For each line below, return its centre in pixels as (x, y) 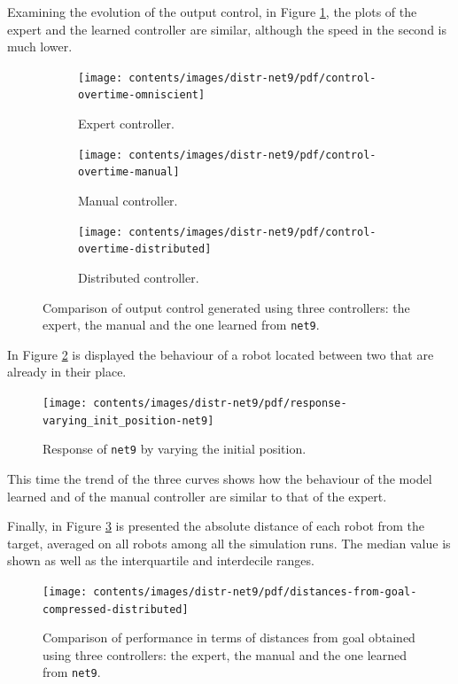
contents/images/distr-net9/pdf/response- (220, 403)
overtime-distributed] (145, 249)
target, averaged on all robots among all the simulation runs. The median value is (229, 543)
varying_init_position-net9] (128, 420)
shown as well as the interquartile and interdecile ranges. (161, 560)
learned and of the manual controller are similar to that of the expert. (197, 496)
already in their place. (67, 372)
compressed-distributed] (116, 609)
